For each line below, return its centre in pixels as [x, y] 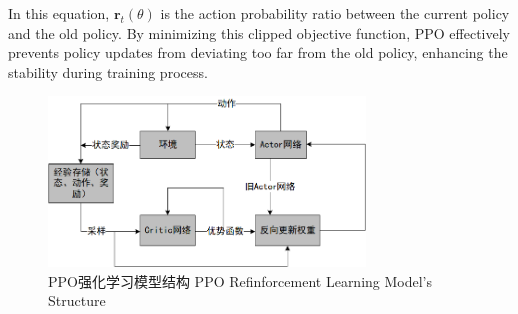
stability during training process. [108, 71]
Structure [77, 300]
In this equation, [59, 13]
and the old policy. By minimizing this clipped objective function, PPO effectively [259, 32]
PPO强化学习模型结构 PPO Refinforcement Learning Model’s [240, 280]
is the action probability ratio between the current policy [335, 13]
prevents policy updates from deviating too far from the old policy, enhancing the [258, 52]
